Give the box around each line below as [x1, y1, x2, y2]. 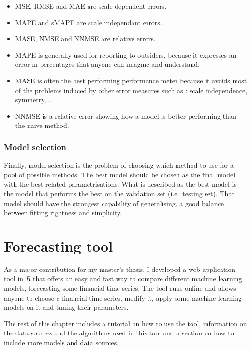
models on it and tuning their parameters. [4, 302, 129, 312]
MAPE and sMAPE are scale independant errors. [15, 17, 162, 27]
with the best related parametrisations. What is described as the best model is [4, 179, 237, 189]
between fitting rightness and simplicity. [4, 207, 122, 218]
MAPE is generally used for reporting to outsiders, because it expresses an [15, 49, 236, 60]
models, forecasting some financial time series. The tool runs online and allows [4, 283, 236, 293]
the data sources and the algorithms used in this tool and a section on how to [4, 328, 234, 338]
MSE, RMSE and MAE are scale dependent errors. [15, 1, 167, 11]
